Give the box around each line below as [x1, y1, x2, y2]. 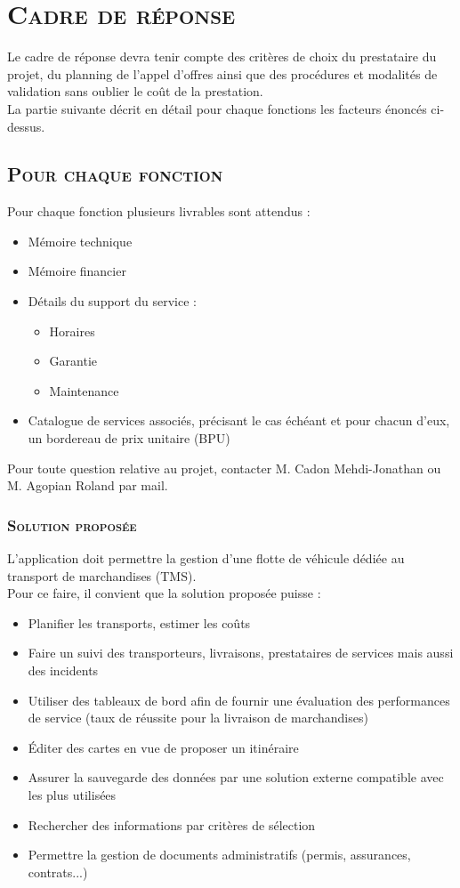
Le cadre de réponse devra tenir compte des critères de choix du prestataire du [7, 47, 437, 66]
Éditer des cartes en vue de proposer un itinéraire [28, 738, 299, 756]
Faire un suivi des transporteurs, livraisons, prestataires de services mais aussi [28, 643, 454, 662]
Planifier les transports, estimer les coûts [28, 613, 251, 632]
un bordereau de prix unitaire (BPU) [28, 429, 230, 448]
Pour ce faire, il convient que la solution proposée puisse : [7, 584, 321, 602]
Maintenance [49, 381, 119, 400]
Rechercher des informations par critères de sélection [28, 815, 316, 834]
